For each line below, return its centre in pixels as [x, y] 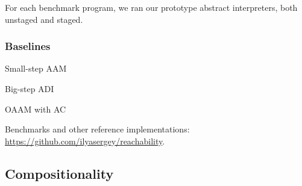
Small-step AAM [36, 68]
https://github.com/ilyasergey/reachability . [85, 141]
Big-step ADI [30, 88]
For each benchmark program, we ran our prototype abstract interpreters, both [151, 7]
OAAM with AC [36, 109]
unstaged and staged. [44, 19]
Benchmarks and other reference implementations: [97, 129]
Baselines [28, 46]
